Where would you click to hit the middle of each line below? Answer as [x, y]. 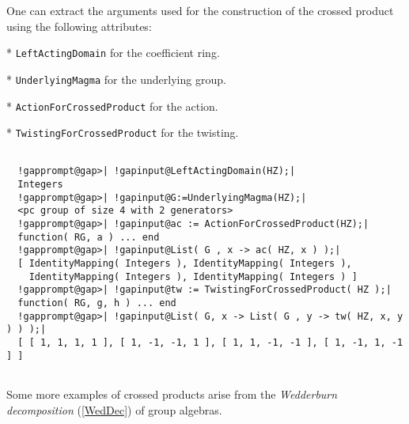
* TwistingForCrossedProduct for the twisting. [123, 132]
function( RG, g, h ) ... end [97, 303]
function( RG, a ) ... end [89, 237]
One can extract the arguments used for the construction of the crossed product [200, 10]
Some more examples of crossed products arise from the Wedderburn [172, 394]
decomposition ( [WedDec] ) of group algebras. [114, 409]
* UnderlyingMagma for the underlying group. [116, 79]
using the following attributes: [79, 26]
